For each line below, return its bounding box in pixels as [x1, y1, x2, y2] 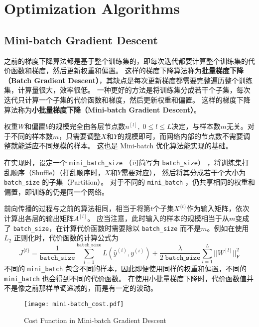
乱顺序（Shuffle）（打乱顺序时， [4, 167, 105, 177]
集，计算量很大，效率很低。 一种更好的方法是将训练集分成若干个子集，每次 [4, 85, 251, 95]
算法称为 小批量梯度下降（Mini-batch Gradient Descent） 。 [4, 104, 201, 114]
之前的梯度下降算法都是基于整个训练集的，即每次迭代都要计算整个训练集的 [4, 55, 248, 66]
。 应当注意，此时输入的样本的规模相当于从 [87, 213, 229, 223]
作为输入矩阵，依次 [186, 203, 250, 214]
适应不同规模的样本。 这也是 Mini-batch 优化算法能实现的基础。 [24, 140, 233, 151]
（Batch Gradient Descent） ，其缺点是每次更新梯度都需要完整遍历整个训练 [4, 75, 253, 85]
